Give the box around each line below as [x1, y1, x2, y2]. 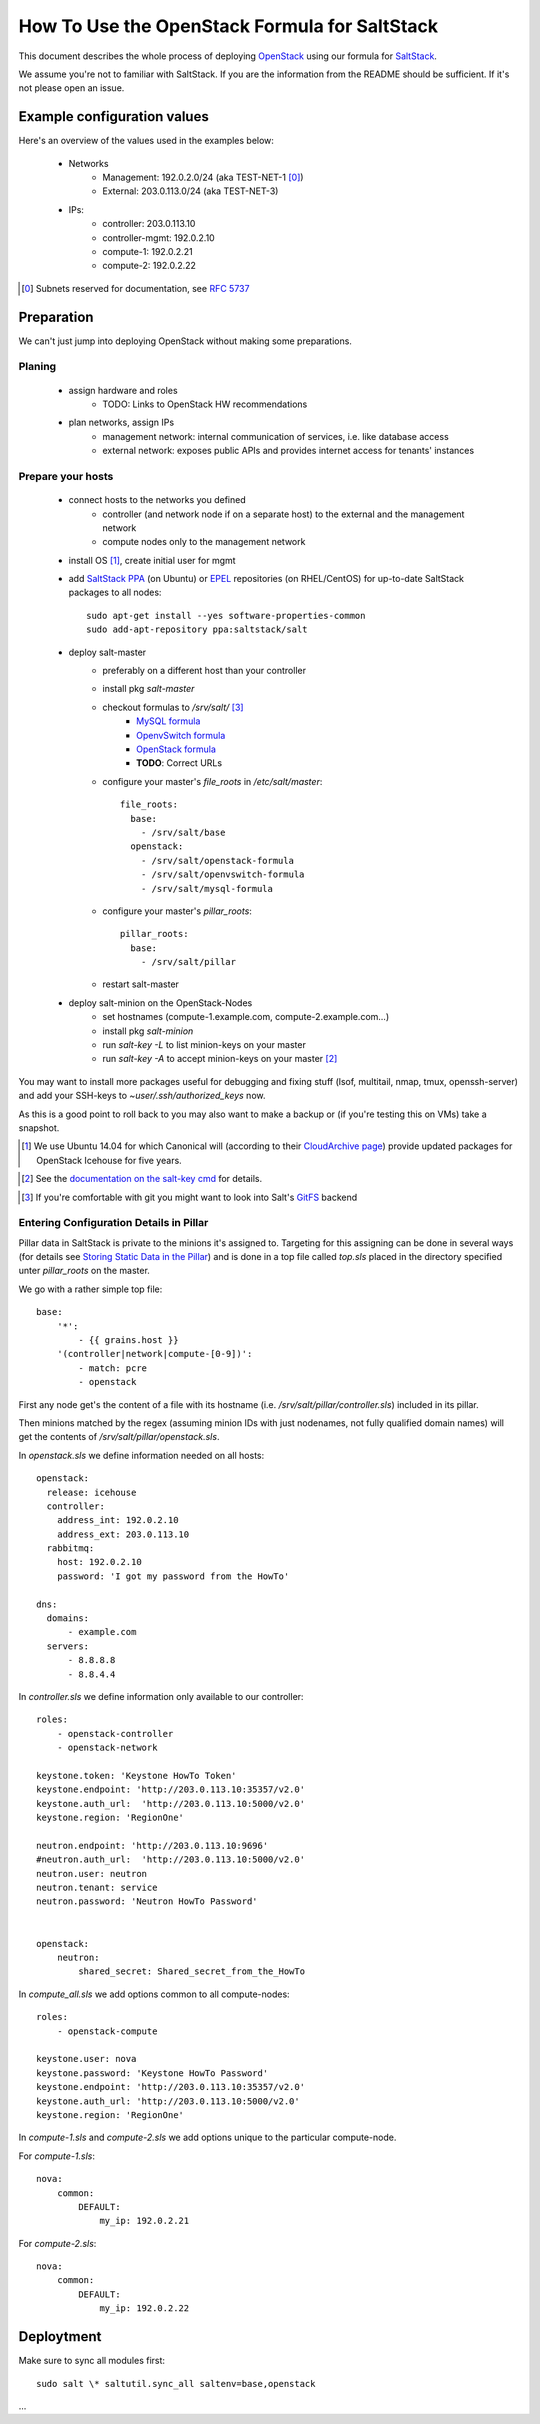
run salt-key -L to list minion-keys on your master [102, 1039, 307, 1051]
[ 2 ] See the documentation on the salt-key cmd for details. [21, 1173, 263, 1185]
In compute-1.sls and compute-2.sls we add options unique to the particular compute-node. [18, 2131, 397, 2144]
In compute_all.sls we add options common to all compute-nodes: [18, 1988, 290, 2000]
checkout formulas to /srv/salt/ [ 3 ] [102, 701, 244, 713]
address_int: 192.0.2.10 [56, 1515, 179, 1526]
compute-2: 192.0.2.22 [102, 260, 197, 272]
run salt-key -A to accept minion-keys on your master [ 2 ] [102, 1053, 338, 1065]
